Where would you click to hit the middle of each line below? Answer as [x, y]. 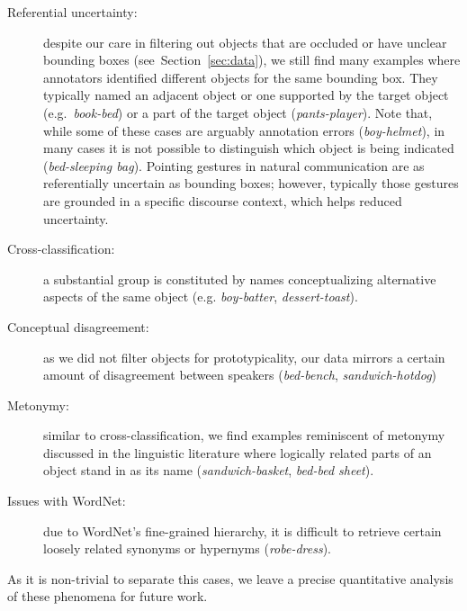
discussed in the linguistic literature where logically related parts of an [238, 452]
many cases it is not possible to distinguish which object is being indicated [249, 148]
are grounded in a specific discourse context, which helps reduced [223, 200]
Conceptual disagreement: [78, 326]
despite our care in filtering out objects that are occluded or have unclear [245, 42]
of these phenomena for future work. [108, 596]
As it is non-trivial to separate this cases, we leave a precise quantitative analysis [230, 578]
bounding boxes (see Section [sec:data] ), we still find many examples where [252, 60]
